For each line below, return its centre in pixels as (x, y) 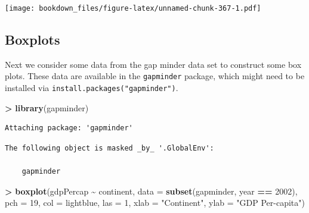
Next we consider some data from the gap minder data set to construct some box (153, 64)
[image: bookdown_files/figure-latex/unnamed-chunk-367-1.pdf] (133, 8)
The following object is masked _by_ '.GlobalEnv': (109, 148)
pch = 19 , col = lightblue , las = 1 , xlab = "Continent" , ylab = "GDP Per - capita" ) (155, 203)
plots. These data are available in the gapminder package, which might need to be (155, 76)
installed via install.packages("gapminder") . (92, 88)
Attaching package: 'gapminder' (69, 128)
